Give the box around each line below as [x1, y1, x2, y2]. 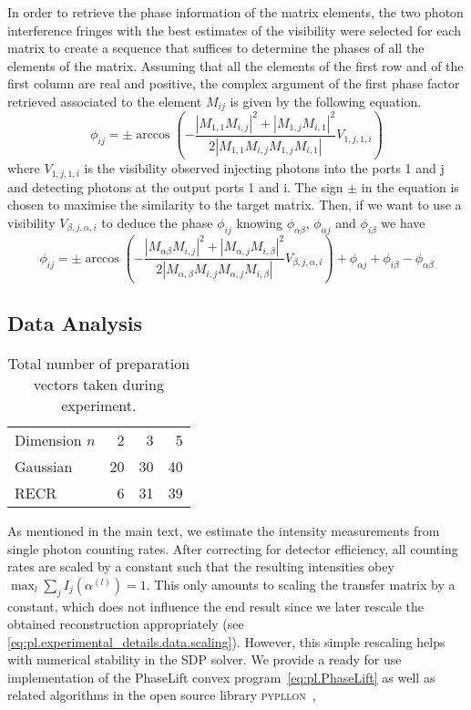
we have [381, 213, 425, 232]
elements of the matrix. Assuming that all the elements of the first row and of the [7, 56, 464, 75]
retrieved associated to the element [7, 91, 202, 110]
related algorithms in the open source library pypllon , [7, 685, 316, 705]
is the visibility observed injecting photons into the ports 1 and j [84, 159, 445, 178]
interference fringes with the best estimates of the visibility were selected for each [7, 20, 461, 39]
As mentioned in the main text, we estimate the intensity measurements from [7, 520, 440, 540]
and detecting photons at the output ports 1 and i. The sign [7, 177, 343, 196]
